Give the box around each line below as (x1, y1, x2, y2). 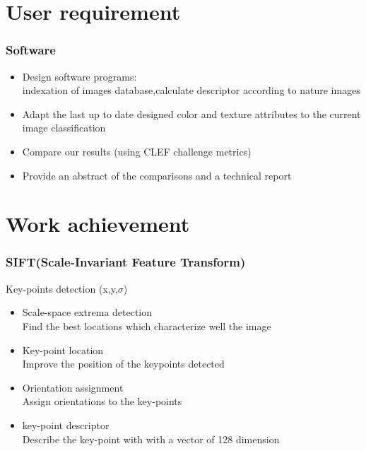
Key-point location (22, 342, 104, 357)
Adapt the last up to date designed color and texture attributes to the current (22, 106, 361, 121)
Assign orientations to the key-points (22, 394, 182, 409)
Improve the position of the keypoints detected (22, 356, 225, 371)
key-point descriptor (22, 417, 110, 432)
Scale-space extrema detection (22, 305, 153, 320)
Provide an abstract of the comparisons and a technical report (22, 168, 292, 182)
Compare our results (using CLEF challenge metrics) (22, 143, 252, 158)
